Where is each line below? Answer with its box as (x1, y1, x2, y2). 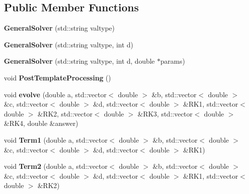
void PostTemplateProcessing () (4, 72, 111, 82)
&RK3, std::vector (137, 108, 193, 118)
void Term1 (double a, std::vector (4, 134, 108, 145)
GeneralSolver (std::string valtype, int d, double (4, 56, 155, 66)
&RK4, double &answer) (4, 118, 78, 128)
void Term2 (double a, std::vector (4, 161, 108, 171)
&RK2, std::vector (37, 108, 93, 118)
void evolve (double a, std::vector (4, 89, 107, 99)
